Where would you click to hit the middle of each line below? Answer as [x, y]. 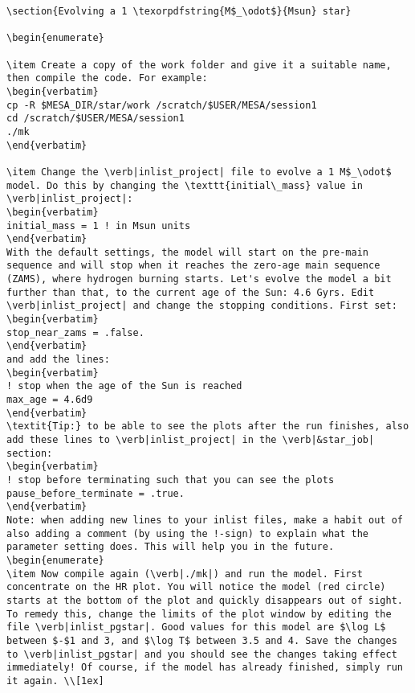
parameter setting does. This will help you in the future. [171, 547]
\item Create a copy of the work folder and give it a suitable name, [199, 65]
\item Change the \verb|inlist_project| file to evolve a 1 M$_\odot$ [199, 172]
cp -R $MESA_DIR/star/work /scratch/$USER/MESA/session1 [162, 105]
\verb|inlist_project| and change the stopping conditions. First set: [202, 306]
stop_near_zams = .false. [75, 332]
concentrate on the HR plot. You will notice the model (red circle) [196, 587]
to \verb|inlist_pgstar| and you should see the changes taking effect [202, 654]
